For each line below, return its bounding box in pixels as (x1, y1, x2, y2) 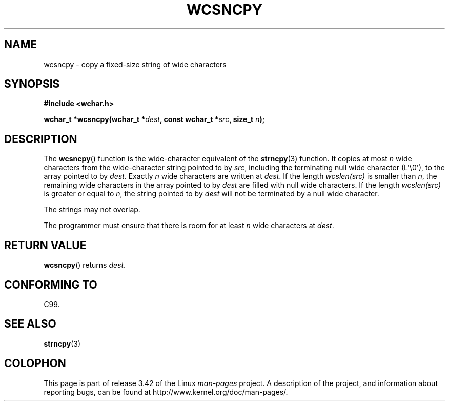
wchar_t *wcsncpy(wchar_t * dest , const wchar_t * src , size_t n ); (44, 115, 265, 124)
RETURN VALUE (4, 238, 87, 252)
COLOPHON (4, 357, 66, 370)
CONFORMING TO (4, 278, 97, 291)
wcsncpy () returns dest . (44, 260, 126, 270)
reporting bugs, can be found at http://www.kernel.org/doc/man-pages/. (44, 387, 288, 396)
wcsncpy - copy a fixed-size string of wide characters (44, 59, 227, 69)
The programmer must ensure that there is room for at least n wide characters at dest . (44, 221, 334, 230)
